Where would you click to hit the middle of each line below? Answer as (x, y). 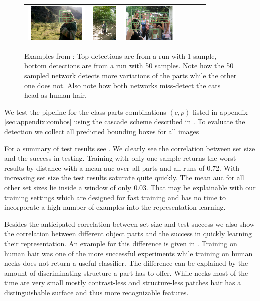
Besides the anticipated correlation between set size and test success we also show (129, 224)
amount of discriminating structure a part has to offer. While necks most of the (126, 273)
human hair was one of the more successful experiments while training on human (128, 253)
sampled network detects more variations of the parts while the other (131, 75)
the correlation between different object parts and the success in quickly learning (128, 234)
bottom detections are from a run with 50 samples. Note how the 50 (129, 65)
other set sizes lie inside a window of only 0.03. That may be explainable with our (130, 187)
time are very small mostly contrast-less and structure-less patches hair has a (123, 283)
